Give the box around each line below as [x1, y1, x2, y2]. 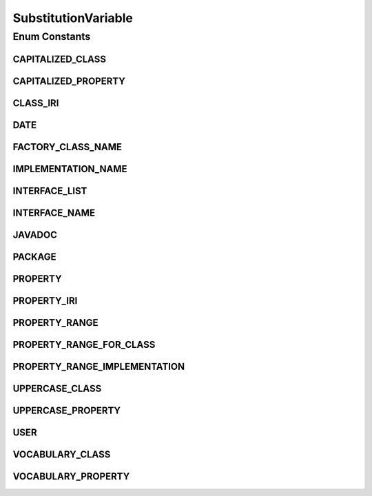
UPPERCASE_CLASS [12, 382, 102, 394]
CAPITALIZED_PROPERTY [12, 75, 125, 87]
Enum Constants [12, 30, 91, 43]
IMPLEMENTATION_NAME [12, 163, 127, 175]
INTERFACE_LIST [12, 185, 87, 196]
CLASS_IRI [12, 97, 59, 109]
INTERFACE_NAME [12, 207, 96, 218]
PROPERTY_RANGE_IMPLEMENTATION [12, 360, 185, 372]
